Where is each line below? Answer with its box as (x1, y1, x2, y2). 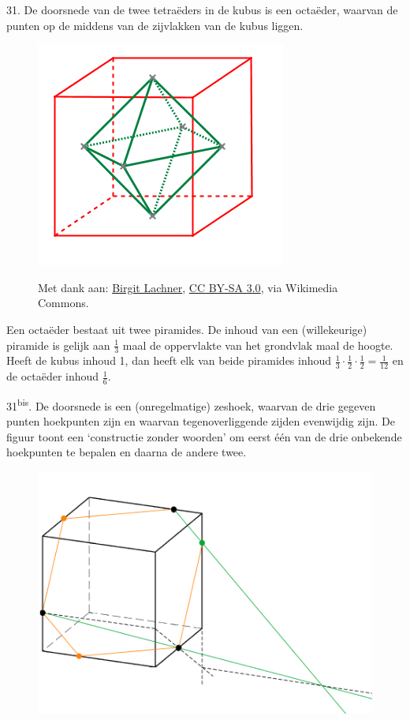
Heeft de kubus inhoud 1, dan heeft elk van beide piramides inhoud (6, 352, 332, 369)
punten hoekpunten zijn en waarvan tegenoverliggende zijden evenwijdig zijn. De (6, 413, 396, 429)
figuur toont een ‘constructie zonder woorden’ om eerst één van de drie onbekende (6, 428, 402, 444)
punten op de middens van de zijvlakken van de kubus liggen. (6, 17, 304, 33)
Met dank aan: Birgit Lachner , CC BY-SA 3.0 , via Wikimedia (38, 279, 338, 295)
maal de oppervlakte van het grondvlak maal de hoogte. (122, 336, 393, 353)
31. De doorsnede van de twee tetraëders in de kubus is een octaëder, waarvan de (6, 2, 398, 17)
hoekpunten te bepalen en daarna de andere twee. (6, 444, 247, 460)
